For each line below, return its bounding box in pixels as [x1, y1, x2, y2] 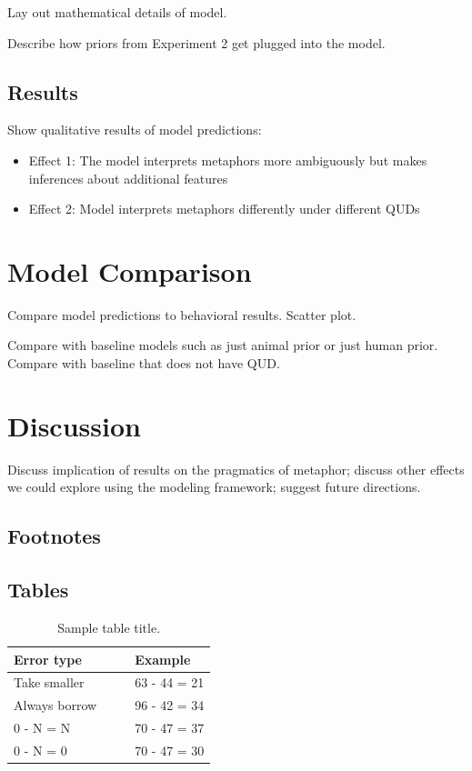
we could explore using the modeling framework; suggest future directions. [7, 477, 421, 496]
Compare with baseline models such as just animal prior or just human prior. [7, 335, 438, 355]
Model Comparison [7, 252, 252, 289]
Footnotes [7, 522, 101, 550]
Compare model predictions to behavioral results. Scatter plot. [7, 305, 357, 324]
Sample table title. [57, 617, 161, 636]
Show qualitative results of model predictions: [7, 120, 262, 139]
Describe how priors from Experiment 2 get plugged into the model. [7, 33, 386, 52]
